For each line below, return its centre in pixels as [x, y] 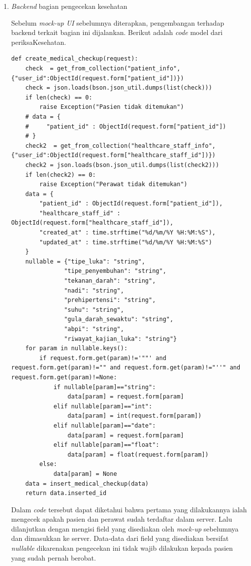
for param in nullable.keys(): [77, 349]
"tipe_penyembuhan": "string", [115, 271]
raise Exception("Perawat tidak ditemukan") [113, 184]
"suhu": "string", [94, 310]
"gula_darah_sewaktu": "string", [119, 319]
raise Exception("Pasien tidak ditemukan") [112, 107]
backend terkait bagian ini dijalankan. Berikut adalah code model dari [117, 32]
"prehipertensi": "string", [110, 300]
